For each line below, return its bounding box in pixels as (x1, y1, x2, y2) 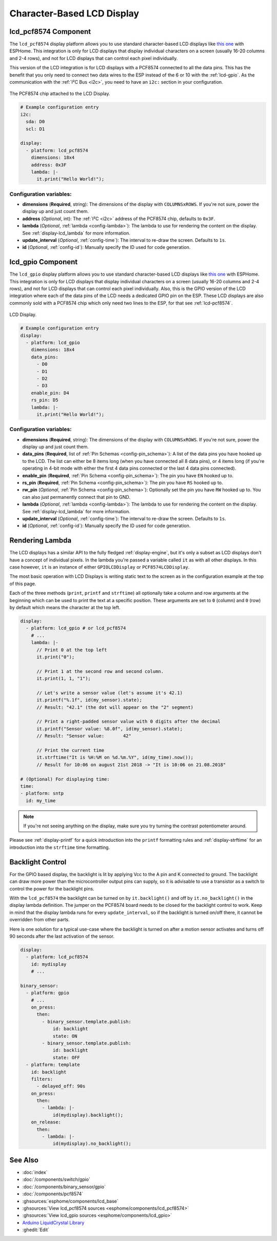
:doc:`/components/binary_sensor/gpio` (22, 1184, 106, 1190)
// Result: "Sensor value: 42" (36, 733, 132, 739)
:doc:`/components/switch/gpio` (22, 1176, 91, 1182)
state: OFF (52, 1055, 81, 1060)
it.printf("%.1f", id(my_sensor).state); (36, 697, 142, 703)
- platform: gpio (26, 990, 69, 996)
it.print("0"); (36, 654, 75, 660)
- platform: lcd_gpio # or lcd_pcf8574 (26, 625, 126, 631)
